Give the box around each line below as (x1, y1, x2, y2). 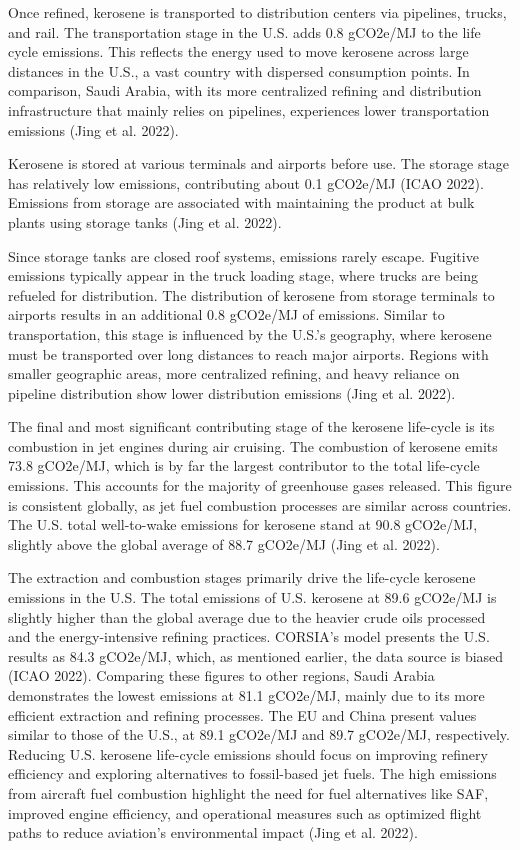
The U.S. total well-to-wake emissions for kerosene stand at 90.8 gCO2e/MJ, (8, 514, 478, 535)
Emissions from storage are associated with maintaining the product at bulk (8, 192, 475, 213)
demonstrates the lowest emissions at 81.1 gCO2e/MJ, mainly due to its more (8, 685, 485, 705)
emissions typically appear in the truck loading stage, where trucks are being (8, 265, 478, 286)
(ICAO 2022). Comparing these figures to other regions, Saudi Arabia (8, 665, 435, 686)
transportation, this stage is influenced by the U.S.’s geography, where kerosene (8, 323, 492, 344)
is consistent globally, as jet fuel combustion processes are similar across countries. (8, 494, 512, 515)
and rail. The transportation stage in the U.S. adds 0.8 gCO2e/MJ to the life (8, 21, 481, 42)
